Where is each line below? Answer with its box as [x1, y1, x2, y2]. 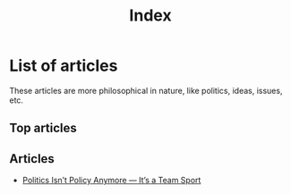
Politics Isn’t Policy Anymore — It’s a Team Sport [21, 175, 201, 186]
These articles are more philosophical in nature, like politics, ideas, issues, [9, 85, 283, 96]
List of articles [9, 55, 118, 76]
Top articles [9, 121, 78, 136]
